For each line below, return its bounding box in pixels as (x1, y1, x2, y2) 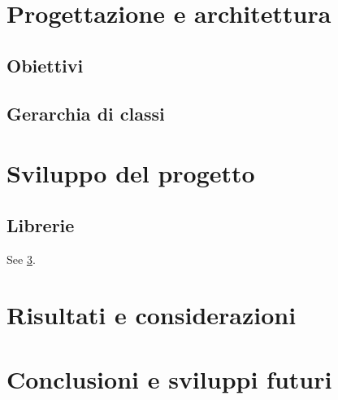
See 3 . (6, 250, 36, 267)
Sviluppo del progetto (6, 156, 255, 190)
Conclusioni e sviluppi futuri (6, 362, 332, 395)
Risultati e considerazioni (6, 298, 297, 332)
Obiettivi (6, 52, 84, 77)
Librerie (6, 212, 75, 237)
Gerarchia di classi (6, 100, 165, 125)
